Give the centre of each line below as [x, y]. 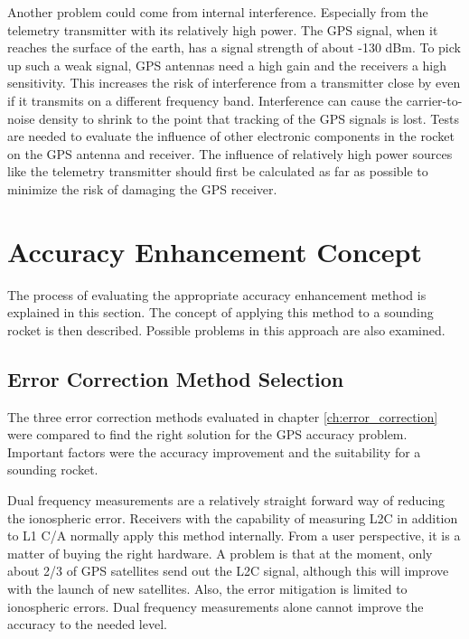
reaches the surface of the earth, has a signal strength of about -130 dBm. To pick [234, 47]
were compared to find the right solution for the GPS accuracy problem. [207, 434]
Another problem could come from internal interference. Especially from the [218, 12]
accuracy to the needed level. [87, 624]
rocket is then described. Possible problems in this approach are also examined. [226, 329]
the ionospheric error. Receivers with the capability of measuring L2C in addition [233, 517]
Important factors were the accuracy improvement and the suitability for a [214, 451]
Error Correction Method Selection [176, 378]
